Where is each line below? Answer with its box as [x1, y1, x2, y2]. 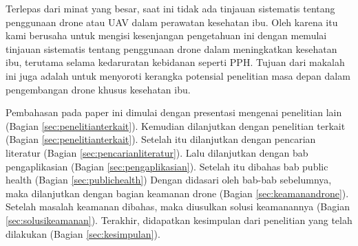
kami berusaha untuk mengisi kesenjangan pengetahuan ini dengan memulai [6, 28, 327, 43]
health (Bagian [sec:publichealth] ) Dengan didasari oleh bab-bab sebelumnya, [6, 172, 332, 187]
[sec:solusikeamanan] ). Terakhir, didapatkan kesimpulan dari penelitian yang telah [6, 212, 352, 227]
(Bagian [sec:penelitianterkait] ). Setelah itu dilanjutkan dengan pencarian [6, 132, 316, 146]
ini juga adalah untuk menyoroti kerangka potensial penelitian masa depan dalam [6, 68, 350, 82]
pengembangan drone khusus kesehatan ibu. [6, 82, 191, 96]
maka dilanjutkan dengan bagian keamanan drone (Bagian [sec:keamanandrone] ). [6, 186, 349, 200]
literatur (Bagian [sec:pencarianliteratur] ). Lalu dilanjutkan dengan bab [6, 145, 308, 159]
